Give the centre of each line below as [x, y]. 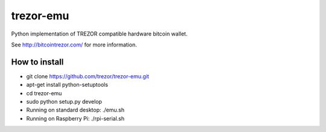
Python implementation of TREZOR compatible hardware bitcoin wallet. [99, 34]
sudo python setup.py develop [64, 102]
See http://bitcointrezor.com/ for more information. [74, 45]
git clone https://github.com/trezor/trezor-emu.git [88, 76]
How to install [37, 62]
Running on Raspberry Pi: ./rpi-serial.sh [75, 118]
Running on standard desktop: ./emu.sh [75, 110]
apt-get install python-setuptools [67, 85]
